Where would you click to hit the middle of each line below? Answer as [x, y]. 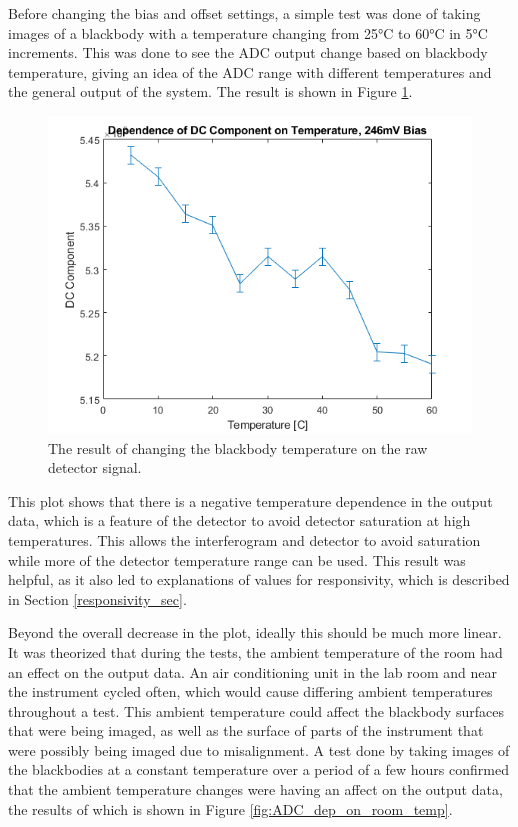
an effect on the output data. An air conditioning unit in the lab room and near [253, 671]
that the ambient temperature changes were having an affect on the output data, [255, 789]
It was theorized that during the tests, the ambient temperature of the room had [255, 651]
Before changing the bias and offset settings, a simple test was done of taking [244, 13]
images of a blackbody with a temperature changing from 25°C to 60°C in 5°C [248, 32]
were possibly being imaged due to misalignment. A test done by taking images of [259, 749]
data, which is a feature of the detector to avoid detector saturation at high [239, 520]
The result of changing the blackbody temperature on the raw [238, 447]
